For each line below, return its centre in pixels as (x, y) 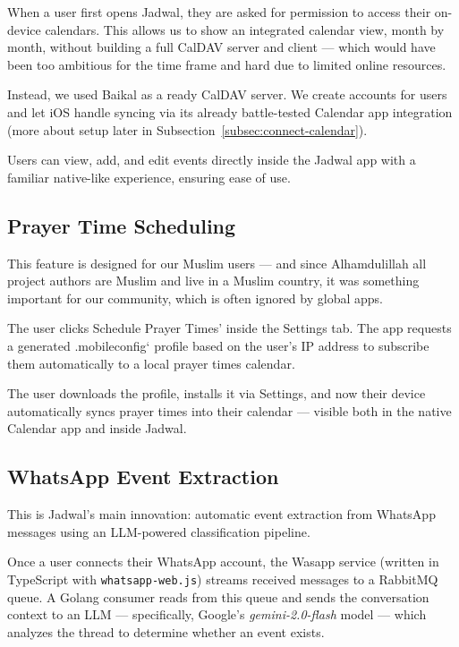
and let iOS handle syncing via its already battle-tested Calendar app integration (230, 111)
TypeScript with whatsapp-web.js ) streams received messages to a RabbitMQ (223, 579)
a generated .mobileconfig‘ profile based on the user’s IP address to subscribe (218, 345)
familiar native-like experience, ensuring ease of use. (149, 177)
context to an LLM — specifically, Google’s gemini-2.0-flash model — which (217, 614)
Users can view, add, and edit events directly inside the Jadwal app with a (212, 160)
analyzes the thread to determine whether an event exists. (166, 631)
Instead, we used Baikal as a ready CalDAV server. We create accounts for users (227, 94)
